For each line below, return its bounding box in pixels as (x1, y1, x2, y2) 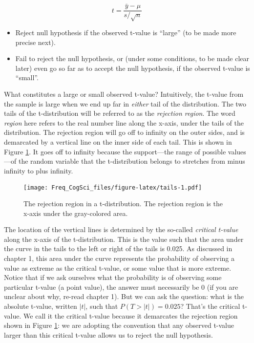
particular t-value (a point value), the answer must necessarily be (4, 281, 199, 292)
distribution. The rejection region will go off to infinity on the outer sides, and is (4, 127, 245, 137)
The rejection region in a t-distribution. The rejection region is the (23, 198, 223, 209)
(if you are (207, 281, 238, 292)
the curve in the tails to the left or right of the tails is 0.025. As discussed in (4, 243, 233, 254)
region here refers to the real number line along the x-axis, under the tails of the (4, 117, 244, 128)
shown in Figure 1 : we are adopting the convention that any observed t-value (4, 320, 234, 330)
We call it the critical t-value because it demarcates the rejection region (23, 310, 238, 321)
